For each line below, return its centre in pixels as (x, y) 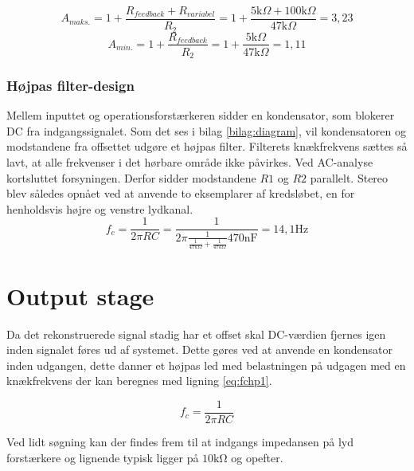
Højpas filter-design (70, 85)
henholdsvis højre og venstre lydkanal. (100, 208)
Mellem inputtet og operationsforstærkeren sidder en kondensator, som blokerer (201, 115)
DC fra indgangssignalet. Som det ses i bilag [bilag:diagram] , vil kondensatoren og (207, 130)
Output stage (80, 295)
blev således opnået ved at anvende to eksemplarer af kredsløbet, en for (181, 193)
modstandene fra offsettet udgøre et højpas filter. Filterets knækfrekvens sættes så (207, 146)
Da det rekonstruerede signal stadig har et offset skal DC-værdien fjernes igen (196, 334)
